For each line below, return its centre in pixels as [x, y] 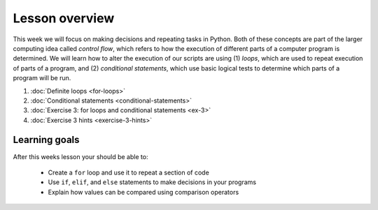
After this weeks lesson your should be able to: [80, 156]
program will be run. [42, 78]
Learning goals [46, 140]
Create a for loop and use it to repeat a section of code [128, 172]
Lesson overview [64, 18]
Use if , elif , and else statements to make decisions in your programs [152, 182]
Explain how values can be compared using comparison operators [143, 192]
